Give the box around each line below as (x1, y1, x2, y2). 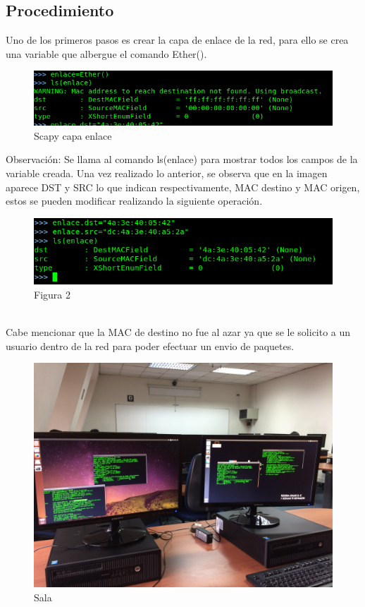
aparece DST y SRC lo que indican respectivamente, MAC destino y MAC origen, (6, 179, 360, 194)
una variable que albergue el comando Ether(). (6, 46, 207, 61)
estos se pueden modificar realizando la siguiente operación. (6, 193, 263, 208)
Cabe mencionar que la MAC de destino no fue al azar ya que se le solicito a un (6, 325, 351, 339)
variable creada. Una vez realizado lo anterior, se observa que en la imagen (6, 165, 328, 180)
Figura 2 (34, 287, 70, 302)
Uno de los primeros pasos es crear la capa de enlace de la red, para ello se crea (6, 32, 349, 47)
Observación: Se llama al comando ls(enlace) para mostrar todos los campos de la (6, 152, 358, 167)
